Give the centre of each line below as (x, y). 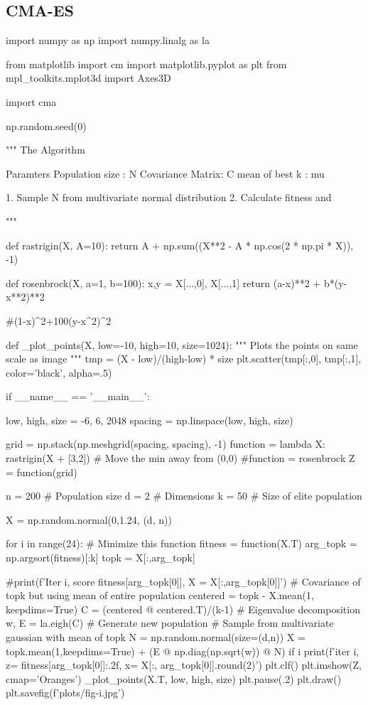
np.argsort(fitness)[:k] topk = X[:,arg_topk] (101, 558)
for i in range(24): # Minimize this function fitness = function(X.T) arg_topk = (182, 543)
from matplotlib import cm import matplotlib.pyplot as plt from (146, 64)
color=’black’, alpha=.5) (59, 372)
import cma (31, 101)
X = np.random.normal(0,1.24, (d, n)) (89, 519)
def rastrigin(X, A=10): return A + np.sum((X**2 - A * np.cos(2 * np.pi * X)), (180, 245)
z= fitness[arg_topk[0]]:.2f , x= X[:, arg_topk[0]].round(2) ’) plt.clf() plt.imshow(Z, (184, 665)
